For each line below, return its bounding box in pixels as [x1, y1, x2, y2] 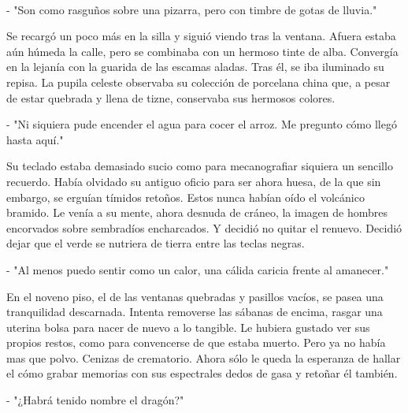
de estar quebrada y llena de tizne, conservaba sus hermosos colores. [6, 89, 336, 106]
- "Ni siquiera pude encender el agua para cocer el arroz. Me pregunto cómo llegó [6, 116, 397, 132]
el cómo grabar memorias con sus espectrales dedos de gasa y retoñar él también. [6, 365, 398, 381]
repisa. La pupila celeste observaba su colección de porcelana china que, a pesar [6, 73, 391, 90]
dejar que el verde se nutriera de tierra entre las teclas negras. [6, 235, 305, 251]
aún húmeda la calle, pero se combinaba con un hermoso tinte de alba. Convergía [6, 43, 399, 59]
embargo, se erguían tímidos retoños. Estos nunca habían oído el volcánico [6, 188, 365, 205]
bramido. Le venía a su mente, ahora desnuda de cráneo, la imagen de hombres [6, 204, 388, 221]
